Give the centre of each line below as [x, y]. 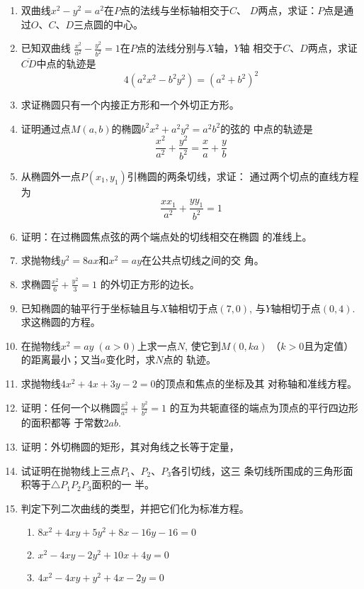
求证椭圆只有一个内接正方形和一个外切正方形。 [130, 105]
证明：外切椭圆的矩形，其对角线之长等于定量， [130, 447]
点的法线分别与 [171, 48]
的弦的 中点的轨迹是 [267, 128]
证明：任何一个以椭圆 [70, 407]
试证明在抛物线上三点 [70, 470]
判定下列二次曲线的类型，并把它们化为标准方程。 [135, 508]
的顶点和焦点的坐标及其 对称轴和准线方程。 [256, 383]
